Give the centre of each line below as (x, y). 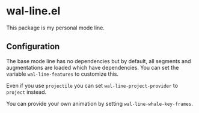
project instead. (26, 92)
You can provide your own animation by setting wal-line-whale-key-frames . (100, 103)
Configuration (33, 47)
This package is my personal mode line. (56, 28)
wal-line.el (33, 11)
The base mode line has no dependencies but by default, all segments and (99, 61)
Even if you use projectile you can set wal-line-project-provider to (92, 85)
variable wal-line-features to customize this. (63, 74)
